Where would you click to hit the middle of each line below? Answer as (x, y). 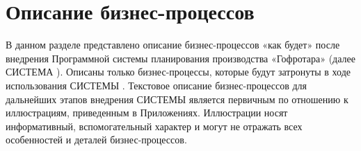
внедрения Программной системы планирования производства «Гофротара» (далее (180, 58)
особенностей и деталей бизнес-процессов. (96, 140)
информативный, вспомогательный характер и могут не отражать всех (154, 126)
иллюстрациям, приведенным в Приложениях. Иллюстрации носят (147, 113)
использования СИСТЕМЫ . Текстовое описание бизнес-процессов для (157, 85)
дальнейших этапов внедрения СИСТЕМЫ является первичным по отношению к (177, 99)
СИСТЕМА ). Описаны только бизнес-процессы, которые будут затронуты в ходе (178, 72)
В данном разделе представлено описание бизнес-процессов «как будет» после (173, 45)
